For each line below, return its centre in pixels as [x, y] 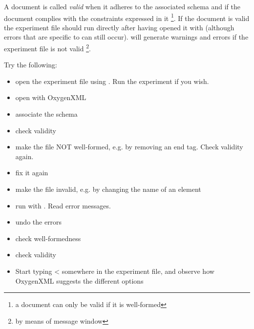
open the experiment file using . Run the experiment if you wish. [112, 81]
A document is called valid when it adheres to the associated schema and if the [122, 6]
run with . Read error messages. [63, 205]
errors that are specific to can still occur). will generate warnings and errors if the [126, 37]
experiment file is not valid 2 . [47, 48]
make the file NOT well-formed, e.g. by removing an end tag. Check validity [129, 147]
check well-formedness [48, 238]
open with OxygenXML [51, 97]
